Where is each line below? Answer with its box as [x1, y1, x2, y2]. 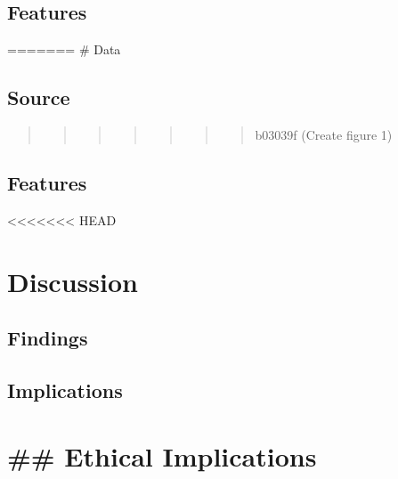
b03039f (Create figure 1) [255, 126, 393, 143]
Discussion [7, 263, 138, 299]
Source [7, 84, 70, 111]
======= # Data [7, 40, 121, 59]
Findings [7, 324, 88, 352]
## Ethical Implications [7, 437, 317, 474]
